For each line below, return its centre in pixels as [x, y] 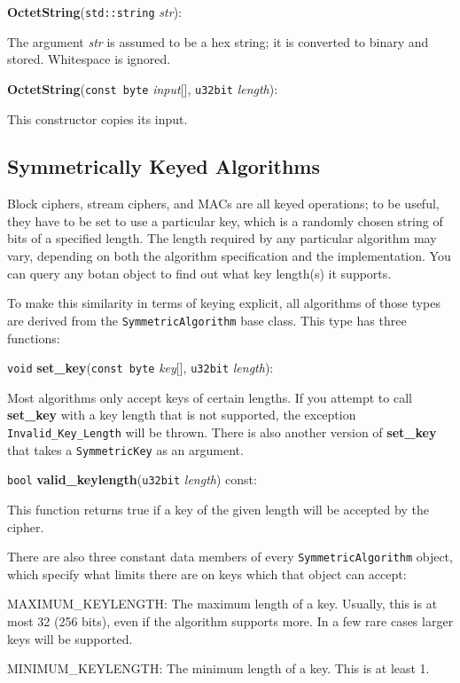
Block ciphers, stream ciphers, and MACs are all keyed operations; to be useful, [223, 204]
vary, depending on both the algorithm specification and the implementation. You [229, 256]
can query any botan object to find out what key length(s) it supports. [199, 273]
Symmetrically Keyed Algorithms [164, 166]
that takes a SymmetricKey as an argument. [125, 449]
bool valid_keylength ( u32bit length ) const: [132, 479]
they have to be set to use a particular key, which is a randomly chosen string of [225, 220]
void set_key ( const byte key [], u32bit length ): [140, 368]
